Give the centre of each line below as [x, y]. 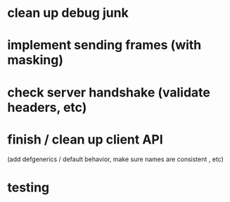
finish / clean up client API [85, 139]
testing [28, 187]
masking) [35, 60]
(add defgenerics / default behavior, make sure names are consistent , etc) [115, 159]
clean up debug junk [68, 13]
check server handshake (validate [109, 92]
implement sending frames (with [104, 45]
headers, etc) [47, 107]
